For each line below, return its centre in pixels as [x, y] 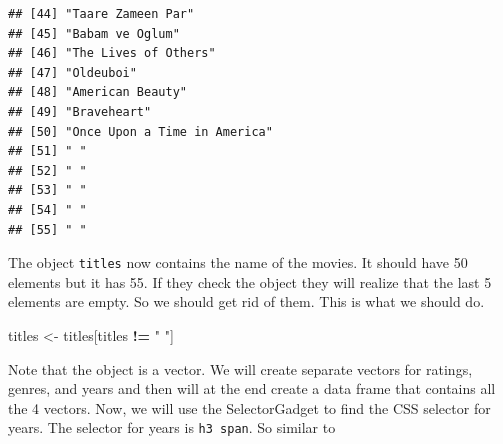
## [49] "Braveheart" [80, 111]
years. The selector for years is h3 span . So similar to [172, 427]
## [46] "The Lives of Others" [112, 53]
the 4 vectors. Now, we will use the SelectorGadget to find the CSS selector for [249, 407]
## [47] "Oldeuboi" [72, 72]
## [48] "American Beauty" [97, 92]
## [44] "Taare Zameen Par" [101, 14]
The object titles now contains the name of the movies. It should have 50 [238, 262]
